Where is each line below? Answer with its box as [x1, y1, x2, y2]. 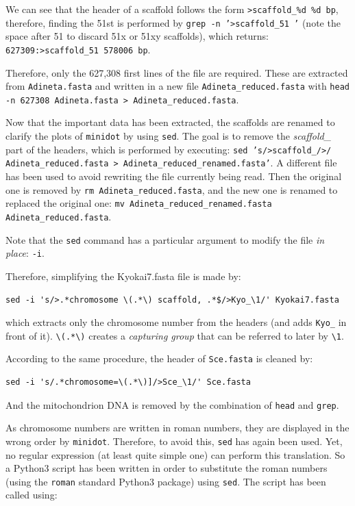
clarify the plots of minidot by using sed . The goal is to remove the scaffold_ [5, 129, 332, 143]
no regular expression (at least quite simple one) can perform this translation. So [5, 447, 345, 461]
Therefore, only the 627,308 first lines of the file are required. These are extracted [5, 65, 348, 79]
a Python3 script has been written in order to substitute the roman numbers [5, 461, 328, 475]
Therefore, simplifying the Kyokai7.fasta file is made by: [5, 268, 241, 283]
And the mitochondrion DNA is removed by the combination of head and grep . [5, 397, 339, 412]
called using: [5, 488, 58, 502]
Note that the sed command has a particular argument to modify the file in [5, 232, 325, 246]
